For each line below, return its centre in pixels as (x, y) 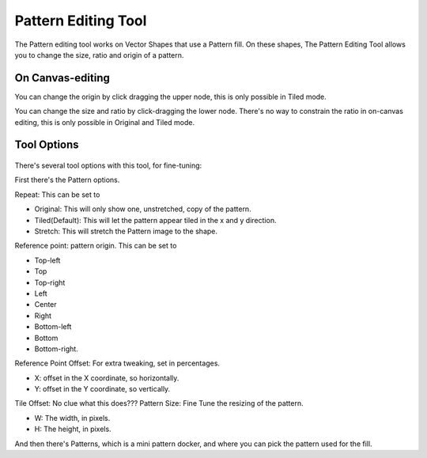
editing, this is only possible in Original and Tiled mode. (105, 122)
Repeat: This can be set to (57, 195)
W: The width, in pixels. (72, 418)
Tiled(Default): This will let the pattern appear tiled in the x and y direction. (155, 220)
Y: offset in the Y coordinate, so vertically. (102, 389)
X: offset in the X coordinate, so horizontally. (107, 378)
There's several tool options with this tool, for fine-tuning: (108, 165)
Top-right (50, 282)
